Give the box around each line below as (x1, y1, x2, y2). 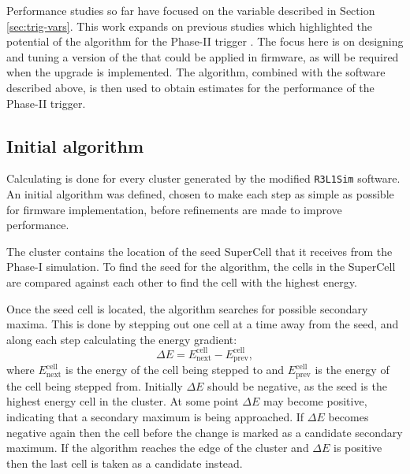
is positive (334, 439, 382, 456)
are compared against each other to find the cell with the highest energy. (6, 273, 357, 290)
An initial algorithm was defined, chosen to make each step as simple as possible (6, 186, 394, 202)
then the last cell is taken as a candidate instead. (6, 454, 243, 471)
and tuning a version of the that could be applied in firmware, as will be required (6, 48, 399, 65)
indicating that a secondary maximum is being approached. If (6, 408, 304, 424)
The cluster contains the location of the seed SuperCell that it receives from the (6, 243, 393, 259)
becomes (328, 408, 369, 424)
